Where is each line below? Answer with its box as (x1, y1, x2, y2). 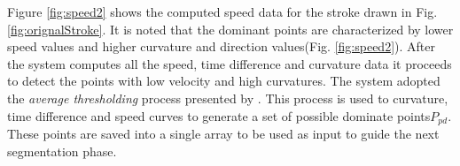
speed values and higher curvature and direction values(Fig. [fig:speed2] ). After (7, 37, 435, 56)
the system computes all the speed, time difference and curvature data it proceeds (7, 54, 452, 72)
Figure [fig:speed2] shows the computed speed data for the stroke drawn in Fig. (7, 3, 438, 20)
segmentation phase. (7, 141, 117, 160)
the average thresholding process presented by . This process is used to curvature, (7, 88, 448, 107)
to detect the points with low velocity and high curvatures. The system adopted (7, 72, 441, 90)
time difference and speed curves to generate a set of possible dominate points (7, 106, 431, 124)
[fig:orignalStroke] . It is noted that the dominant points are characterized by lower (7, 19, 454, 38)
